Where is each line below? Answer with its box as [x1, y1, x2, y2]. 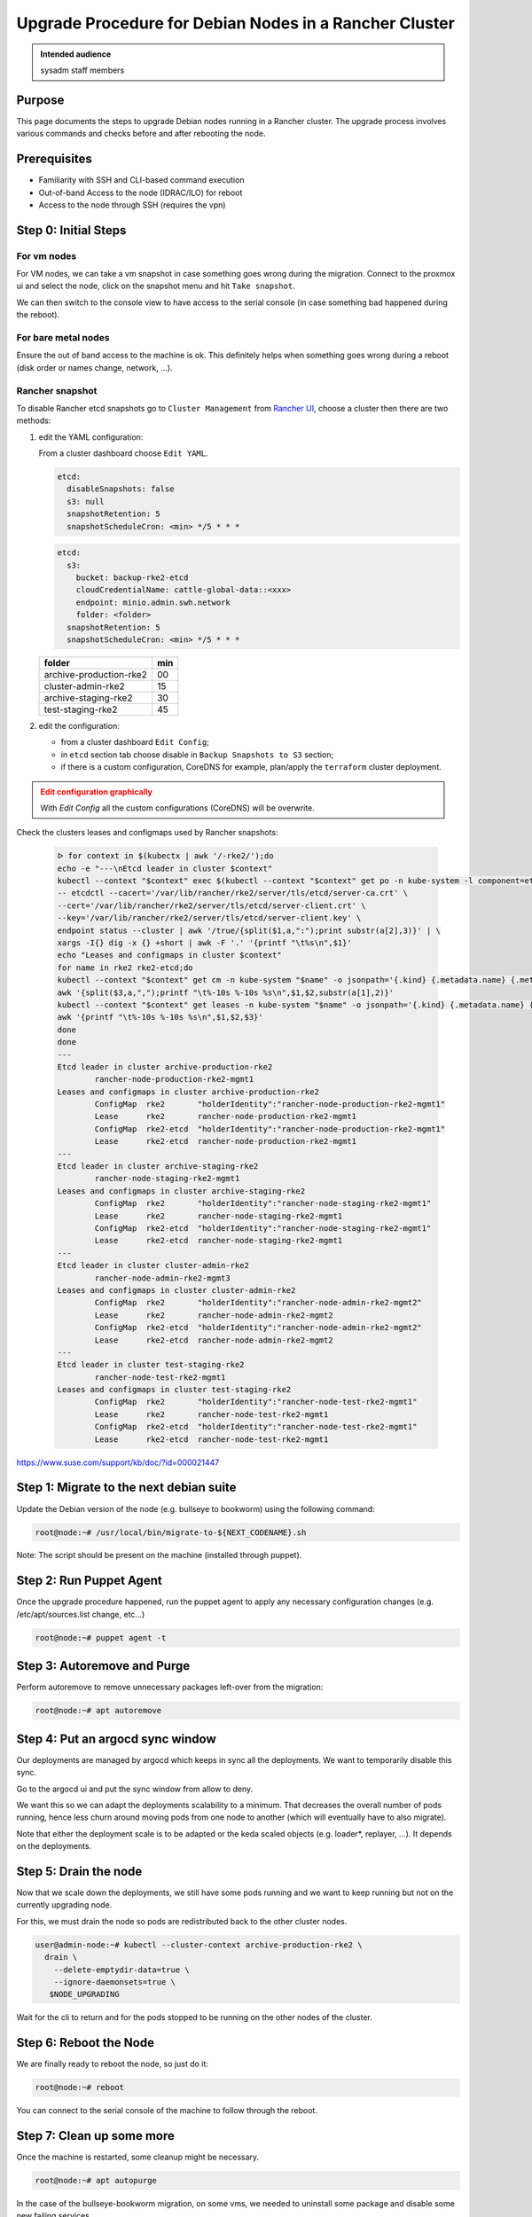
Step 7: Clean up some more [16, 2128, 175, 2143]
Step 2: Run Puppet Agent [16, 1573, 163, 1588]
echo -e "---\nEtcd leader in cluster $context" [57, 863, 273, 873]
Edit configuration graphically [40, 786, 153, 797]
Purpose [16, 92, 65, 107]
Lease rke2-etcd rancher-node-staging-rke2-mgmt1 [94, 1235, 343, 1246]
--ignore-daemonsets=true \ [53, 1977, 176, 1986]
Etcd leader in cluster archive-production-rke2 [57, 1061, 273, 1072]
